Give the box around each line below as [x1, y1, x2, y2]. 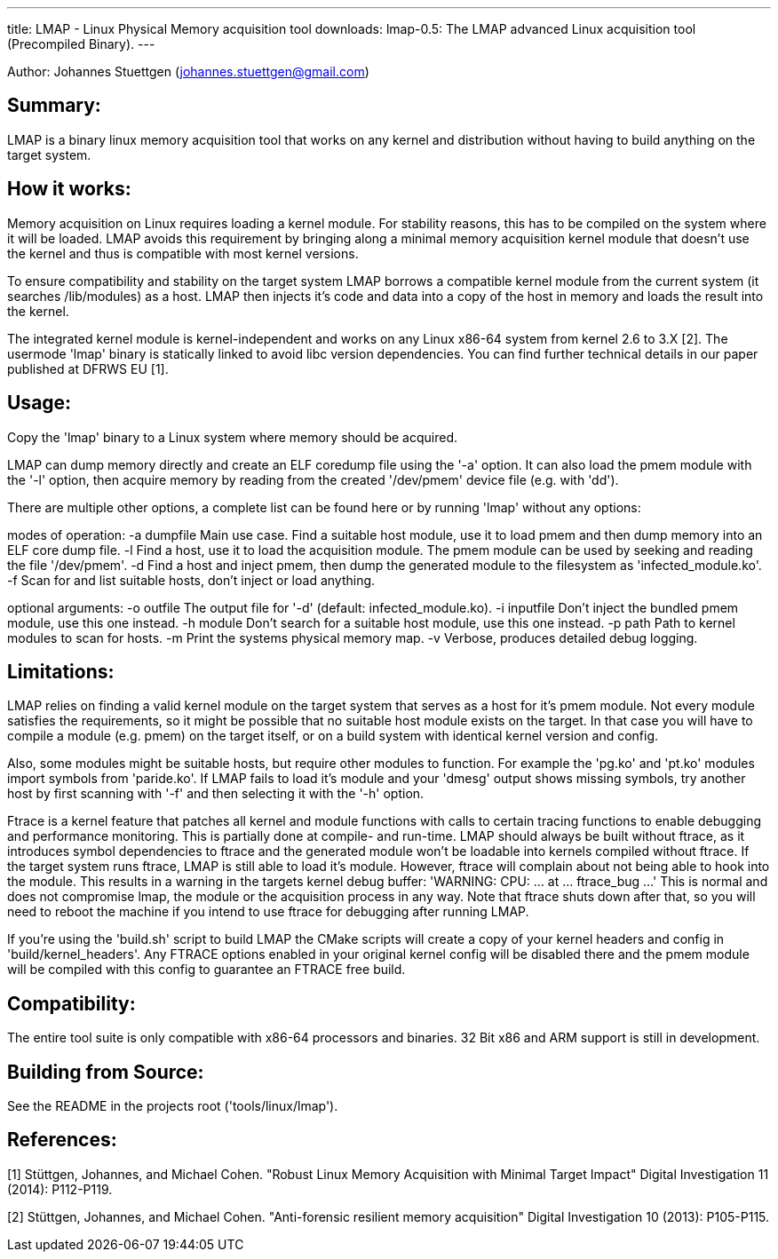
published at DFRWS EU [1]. [7, 360, 169, 376]
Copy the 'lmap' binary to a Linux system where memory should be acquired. [7, 429, 457, 445]
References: [7, 1128, 117, 1152]
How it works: [7, 178, 131, 201]
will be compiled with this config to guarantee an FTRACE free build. [7, 962, 406, 978]
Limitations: [7, 660, 115, 683]
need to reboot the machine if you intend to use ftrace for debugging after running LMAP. [7, 904, 529, 920]
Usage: [7, 392, 72, 415]
